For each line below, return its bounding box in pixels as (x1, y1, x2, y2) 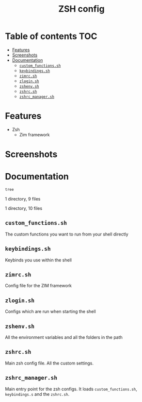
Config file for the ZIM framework (5, 283, 72, 289)
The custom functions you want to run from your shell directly (5, 231, 128, 237)
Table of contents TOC (5, 31, 98, 42)
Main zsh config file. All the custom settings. (5, 360, 94, 366)
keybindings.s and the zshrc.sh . (5, 391, 69, 397)
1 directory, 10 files (5, 205, 43, 211)
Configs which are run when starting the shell (5, 309, 96, 314)
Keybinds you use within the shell (5, 257, 72, 263)
